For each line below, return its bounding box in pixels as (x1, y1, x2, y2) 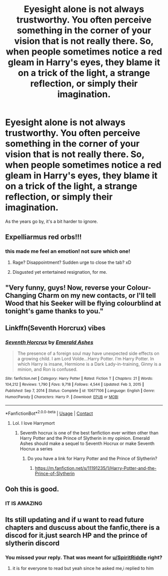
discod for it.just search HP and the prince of (5, 531, 147, 539)
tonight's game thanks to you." (5, 307, 104, 316)
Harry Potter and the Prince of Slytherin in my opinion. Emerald (19, 435, 150, 441)
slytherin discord (5, 539, 60, 547)
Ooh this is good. (5, 485, 59, 493)
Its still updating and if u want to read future (5, 515, 144, 524)
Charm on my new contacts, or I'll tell (37, 291, 156, 300)
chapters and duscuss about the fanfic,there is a (5, 523, 160, 531)
